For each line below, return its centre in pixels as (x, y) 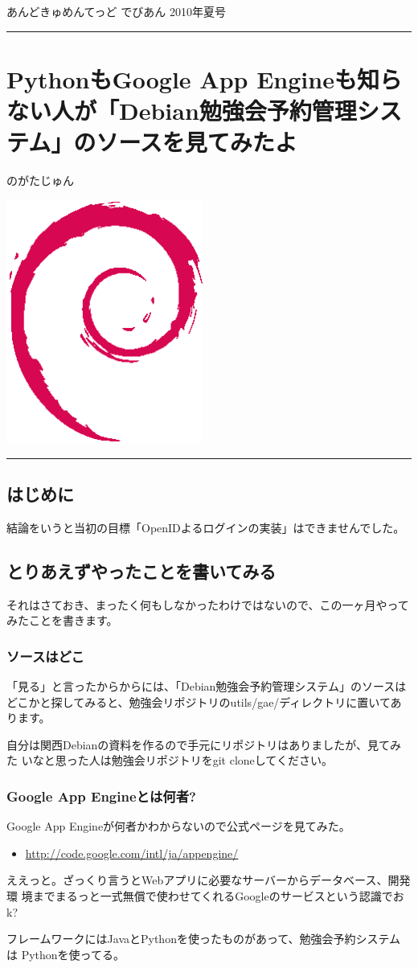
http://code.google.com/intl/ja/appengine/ (132, 853)
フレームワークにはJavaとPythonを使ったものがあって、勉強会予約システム (204, 939)
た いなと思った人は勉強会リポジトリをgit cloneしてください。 (170, 760)
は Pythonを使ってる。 (66, 954)
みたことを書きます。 (62, 620)
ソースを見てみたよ (197, 142)
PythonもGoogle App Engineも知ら (204, 78)
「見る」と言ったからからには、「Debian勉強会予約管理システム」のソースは (207, 686)
